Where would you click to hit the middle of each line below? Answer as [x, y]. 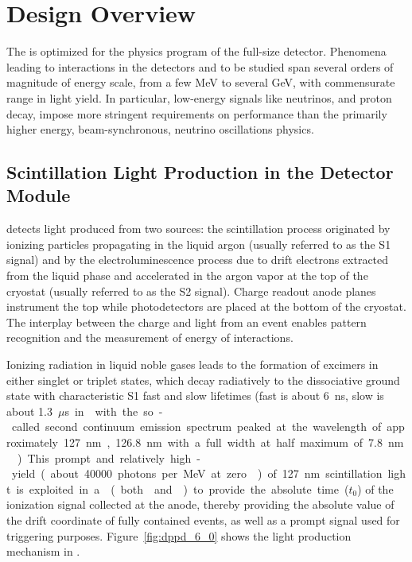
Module [39, 195]
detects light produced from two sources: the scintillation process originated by [198, 229]
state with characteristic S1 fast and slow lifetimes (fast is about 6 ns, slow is [195, 395]
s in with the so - [114, 411]
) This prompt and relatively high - [109, 457]
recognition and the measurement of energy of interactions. [150, 337]
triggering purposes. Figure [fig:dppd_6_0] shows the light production [179, 535]
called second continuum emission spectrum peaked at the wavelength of [196, 426]
